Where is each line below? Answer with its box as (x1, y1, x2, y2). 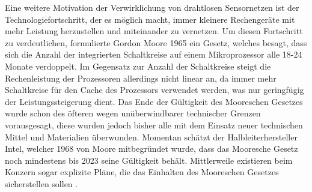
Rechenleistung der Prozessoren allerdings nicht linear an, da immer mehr (5, 71, 277, 84)
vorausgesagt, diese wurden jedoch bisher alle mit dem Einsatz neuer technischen (5, 118, 303, 131)
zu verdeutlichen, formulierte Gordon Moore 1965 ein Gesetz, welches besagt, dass (5, 36, 307, 49)
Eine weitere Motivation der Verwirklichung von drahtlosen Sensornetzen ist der (5, 1, 299, 13)
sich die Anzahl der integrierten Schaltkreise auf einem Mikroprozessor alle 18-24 (5, 48, 302, 61)
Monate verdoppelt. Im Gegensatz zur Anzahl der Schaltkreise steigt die (5, 59, 271, 72)
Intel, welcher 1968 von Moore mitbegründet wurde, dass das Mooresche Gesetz (5, 142, 298, 155)
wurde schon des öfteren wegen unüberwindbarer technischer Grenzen (5, 107, 261, 119)
